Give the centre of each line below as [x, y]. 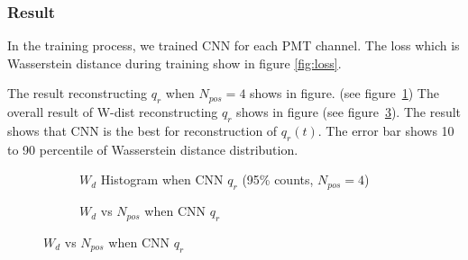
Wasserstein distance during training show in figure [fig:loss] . [174, 63]
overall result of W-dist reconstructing [113, 112]
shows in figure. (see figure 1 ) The [344, 93]
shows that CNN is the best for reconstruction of [142, 130]
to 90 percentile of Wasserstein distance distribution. [153, 149]
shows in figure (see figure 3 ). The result [349, 112]
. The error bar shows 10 [386, 130]
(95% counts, [278, 179]
